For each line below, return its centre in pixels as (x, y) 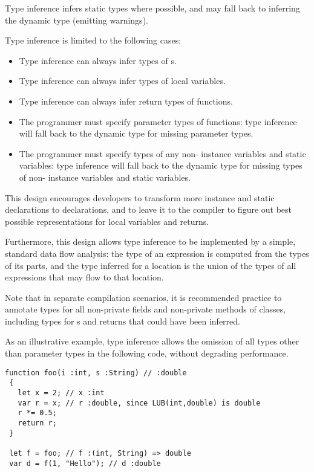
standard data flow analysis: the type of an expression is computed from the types (157, 253)
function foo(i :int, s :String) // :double (96, 373)
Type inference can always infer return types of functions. (126, 101)
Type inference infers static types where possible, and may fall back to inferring (152, 8)
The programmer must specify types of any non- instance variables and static (162, 153)
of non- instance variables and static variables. (105, 177)
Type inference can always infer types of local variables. (122, 81)
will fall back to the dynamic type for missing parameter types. (136, 133)
